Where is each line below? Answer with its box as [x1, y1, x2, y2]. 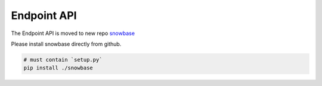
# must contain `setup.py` [23, 56, 103, 63]
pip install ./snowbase [23, 65, 94, 71]
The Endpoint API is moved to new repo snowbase [11, 30, 135, 37]
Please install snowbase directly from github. [11, 40, 122, 47]
